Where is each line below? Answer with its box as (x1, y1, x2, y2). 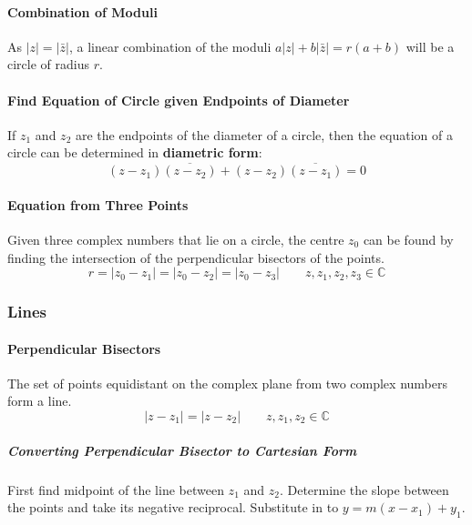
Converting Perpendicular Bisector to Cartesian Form (7, 440, 357, 459)
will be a (405, 36, 455, 56)
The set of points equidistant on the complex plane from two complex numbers (7, 373, 447, 392)
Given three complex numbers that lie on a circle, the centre (7, 229, 344, 248)
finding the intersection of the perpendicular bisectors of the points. (7, 247, 385, 267)
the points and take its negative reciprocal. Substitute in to (7, 498, 339, 517)
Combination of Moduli (7, 2, 158, 21)
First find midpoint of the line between (7, 480, 224, 499)
